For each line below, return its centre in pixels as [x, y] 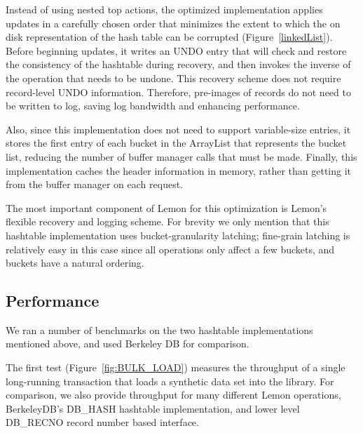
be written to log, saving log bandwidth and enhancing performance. [153, 106]
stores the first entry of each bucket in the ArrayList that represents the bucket [176, 143]
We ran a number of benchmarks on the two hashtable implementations [159, 329]
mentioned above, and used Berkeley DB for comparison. [128, 344]
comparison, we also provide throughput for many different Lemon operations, [173, 395]
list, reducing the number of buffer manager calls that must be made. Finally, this [181, 156]
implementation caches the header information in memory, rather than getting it [179, 170]
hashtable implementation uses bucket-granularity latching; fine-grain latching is [178, 235]
